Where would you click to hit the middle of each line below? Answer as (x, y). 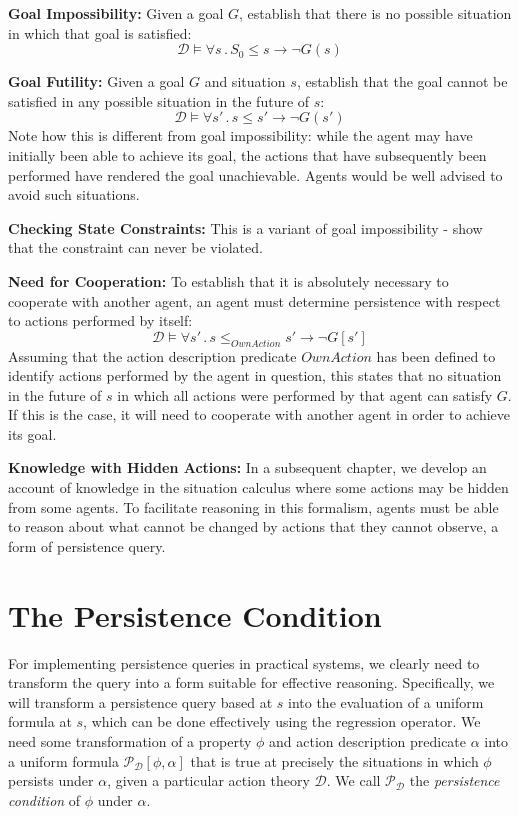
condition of (44, 799)
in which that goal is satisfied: (100, 32)
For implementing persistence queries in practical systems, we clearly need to (244, 662)
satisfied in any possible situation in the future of (159, 100)
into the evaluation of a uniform (386, 701)
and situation (245, 81)
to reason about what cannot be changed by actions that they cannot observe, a (253, 526)
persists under (51, 780)
